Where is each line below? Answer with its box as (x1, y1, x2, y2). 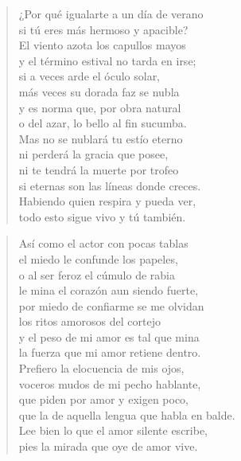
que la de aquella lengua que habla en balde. (18, 406, 235, 423)
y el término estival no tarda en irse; (18, 52, 196, 68)
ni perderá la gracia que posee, (18, 146, 169, 162)
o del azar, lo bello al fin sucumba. (18, 115, 187, 131)
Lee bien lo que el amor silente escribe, (18, 422, 208, 439)
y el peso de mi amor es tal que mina (18, 328, 200, 345)
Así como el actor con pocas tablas (18, 235, 189, 252)
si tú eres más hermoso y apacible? (18, 21, 189, 37)
